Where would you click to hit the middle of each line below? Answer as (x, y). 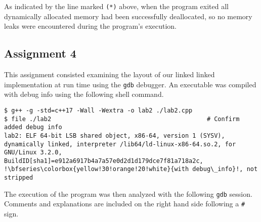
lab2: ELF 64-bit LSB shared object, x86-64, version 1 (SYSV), (115, 135)
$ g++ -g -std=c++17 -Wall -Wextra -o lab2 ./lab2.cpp (98, 110)
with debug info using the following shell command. (84, 94)
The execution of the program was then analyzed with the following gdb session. (128, 193)
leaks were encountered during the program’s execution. (91, 26)
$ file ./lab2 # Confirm (122, 119)
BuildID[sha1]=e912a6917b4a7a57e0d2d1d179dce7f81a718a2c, (104, 161)
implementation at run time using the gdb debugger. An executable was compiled (130, 84)
